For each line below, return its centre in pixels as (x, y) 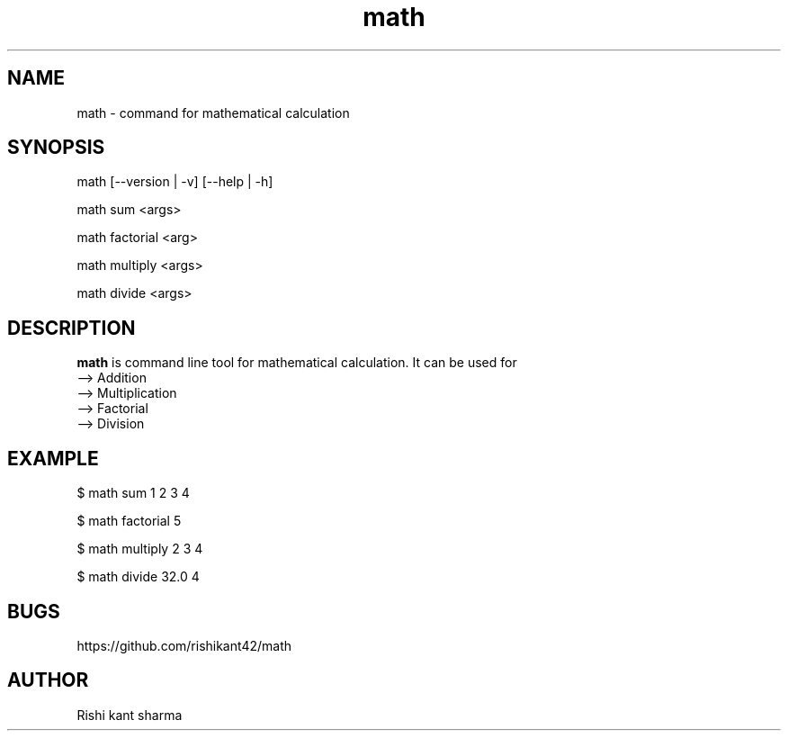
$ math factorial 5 (129, 521)
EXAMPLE (53, 458)
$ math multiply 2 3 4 (140, 549)
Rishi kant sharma (130, 715)
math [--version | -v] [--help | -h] (175, 182)
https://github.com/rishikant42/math (184, 645)
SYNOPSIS (56, 148)
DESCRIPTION (72, 328)
